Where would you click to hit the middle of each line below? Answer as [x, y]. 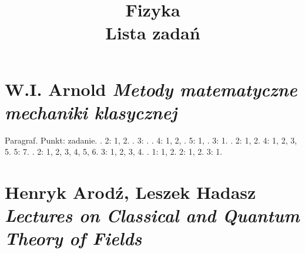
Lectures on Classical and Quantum [152, 215]
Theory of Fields [73, 238]
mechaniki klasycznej [91, 112]
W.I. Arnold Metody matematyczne [151, 89]
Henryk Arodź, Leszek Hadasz [130, 192]
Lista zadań [153, 33]
